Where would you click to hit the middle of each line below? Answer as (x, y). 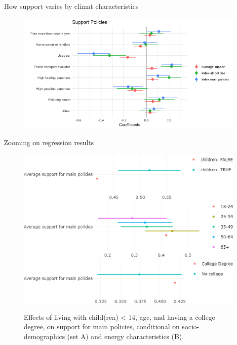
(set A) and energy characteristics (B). (126, 336)
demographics (44, 336)
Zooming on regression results (49, 142)
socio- (191, 326)
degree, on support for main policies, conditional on (102, 326)
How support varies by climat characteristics (71, 6)
